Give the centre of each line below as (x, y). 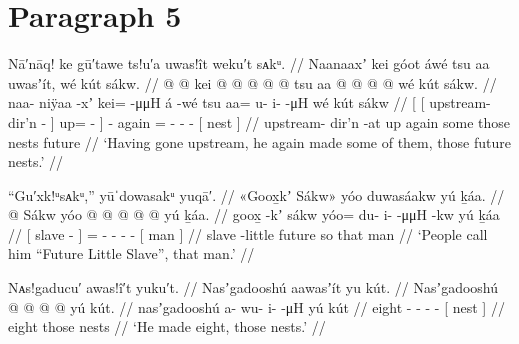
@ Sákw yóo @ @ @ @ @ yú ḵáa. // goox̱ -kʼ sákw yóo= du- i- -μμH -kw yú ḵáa (254, 214)
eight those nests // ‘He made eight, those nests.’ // (167, 326)
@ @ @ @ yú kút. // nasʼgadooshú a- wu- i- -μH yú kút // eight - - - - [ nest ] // (256, 306)
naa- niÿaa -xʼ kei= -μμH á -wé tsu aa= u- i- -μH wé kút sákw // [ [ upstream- (249, 102)
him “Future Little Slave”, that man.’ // (131, 253)
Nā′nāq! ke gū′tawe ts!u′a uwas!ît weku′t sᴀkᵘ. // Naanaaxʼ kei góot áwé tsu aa (249, 63)
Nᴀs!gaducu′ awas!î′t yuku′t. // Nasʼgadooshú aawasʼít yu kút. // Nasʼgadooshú (253, 287)
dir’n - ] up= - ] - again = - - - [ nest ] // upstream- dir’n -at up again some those (259, 121)
